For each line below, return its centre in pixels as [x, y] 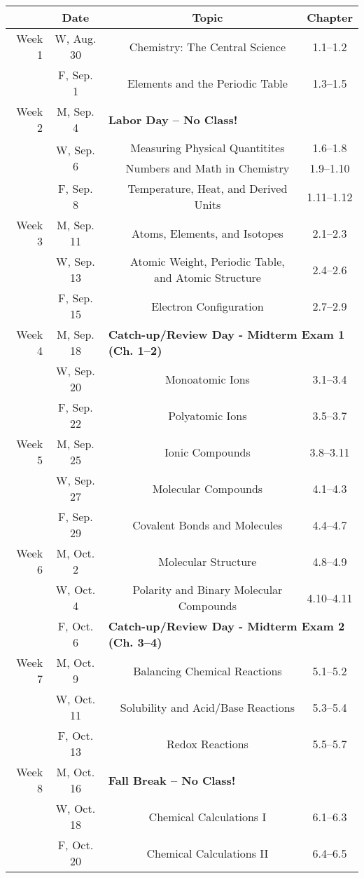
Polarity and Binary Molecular [208, 589]
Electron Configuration [208, 306]
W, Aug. [76, 38]
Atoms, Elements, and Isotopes [207, 233]
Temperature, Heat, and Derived [208, 188]
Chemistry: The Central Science [208, 46]
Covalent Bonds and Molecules [208, 525]
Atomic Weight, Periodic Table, [208, 261]
